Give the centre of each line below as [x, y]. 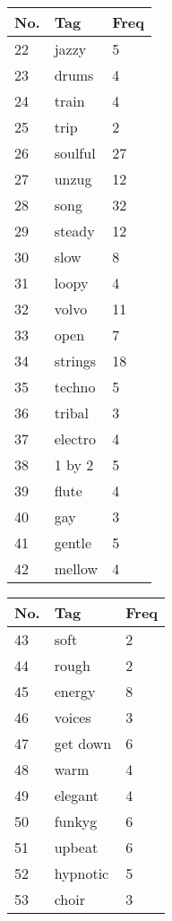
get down [83, 743]
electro [75, 439]
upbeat [76, 847]
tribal [72, 413]
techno [75, 387]
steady [74, 231]
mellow [76, 568]
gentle [73, 542]
